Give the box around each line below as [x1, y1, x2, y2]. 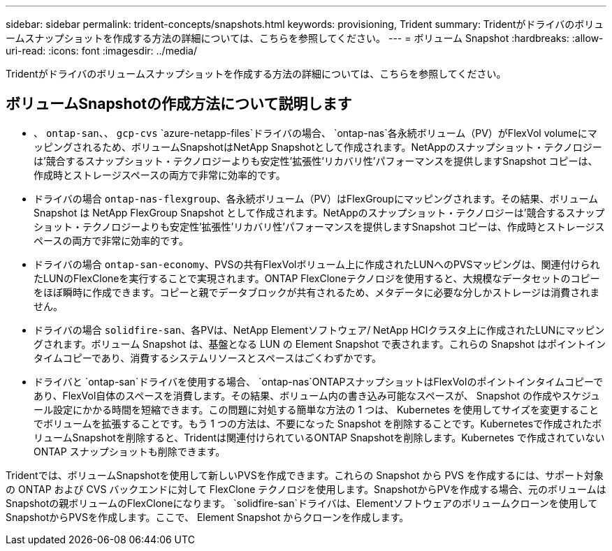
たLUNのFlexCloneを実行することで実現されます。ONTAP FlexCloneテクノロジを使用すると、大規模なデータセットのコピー [34, 272, 600, 284]
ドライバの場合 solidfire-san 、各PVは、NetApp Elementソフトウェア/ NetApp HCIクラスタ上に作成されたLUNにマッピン [34, 323, 605, 336]
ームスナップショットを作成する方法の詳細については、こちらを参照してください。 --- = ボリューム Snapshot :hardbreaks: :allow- [6, 32, 604, 44]
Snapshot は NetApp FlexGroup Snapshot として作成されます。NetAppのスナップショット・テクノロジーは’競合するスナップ [34, 206, 605, 219]
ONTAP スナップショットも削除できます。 [34, 445, 226, 457]
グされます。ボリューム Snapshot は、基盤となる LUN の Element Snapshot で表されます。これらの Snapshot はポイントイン [34, 337, 606, 350]
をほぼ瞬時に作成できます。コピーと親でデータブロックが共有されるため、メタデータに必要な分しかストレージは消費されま [34, 286, 600, 298]
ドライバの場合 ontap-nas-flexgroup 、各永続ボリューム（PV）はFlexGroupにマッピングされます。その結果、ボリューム [34, 192, 599, 205]
